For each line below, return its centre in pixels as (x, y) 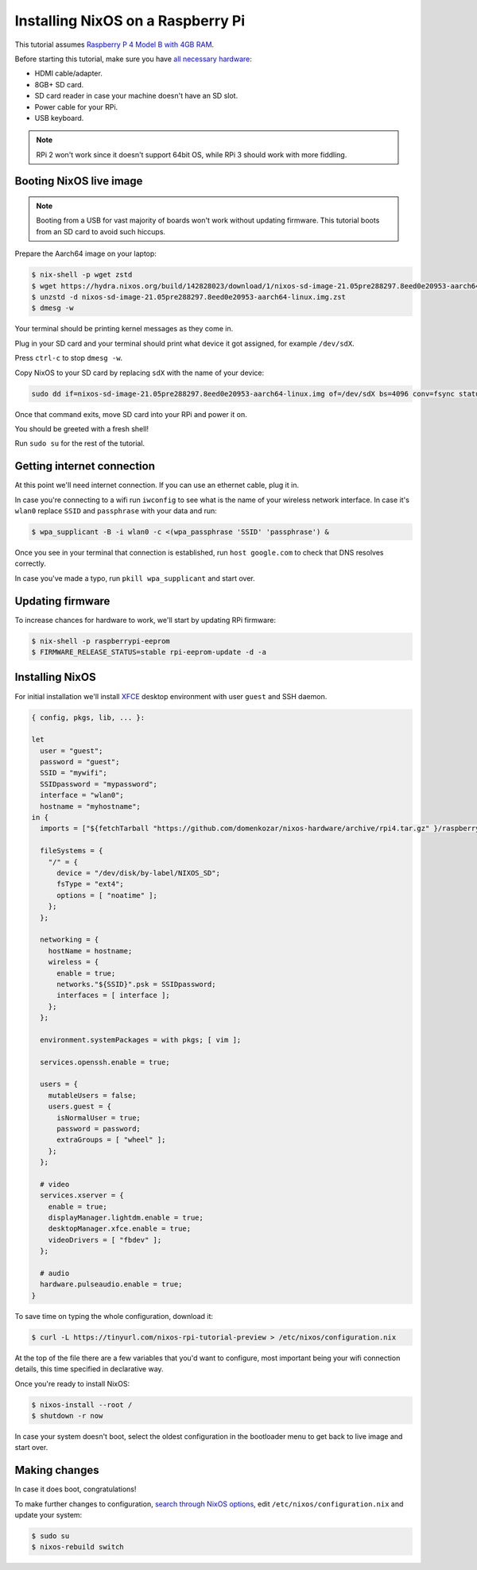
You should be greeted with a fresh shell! (82, 428)
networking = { (70, 940)
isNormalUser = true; (99, 1118)
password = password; (99, 1129)
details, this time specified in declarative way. (89, 1369)
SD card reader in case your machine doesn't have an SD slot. (136, 96)
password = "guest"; (80, 762)
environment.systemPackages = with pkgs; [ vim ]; (141, 1040)
